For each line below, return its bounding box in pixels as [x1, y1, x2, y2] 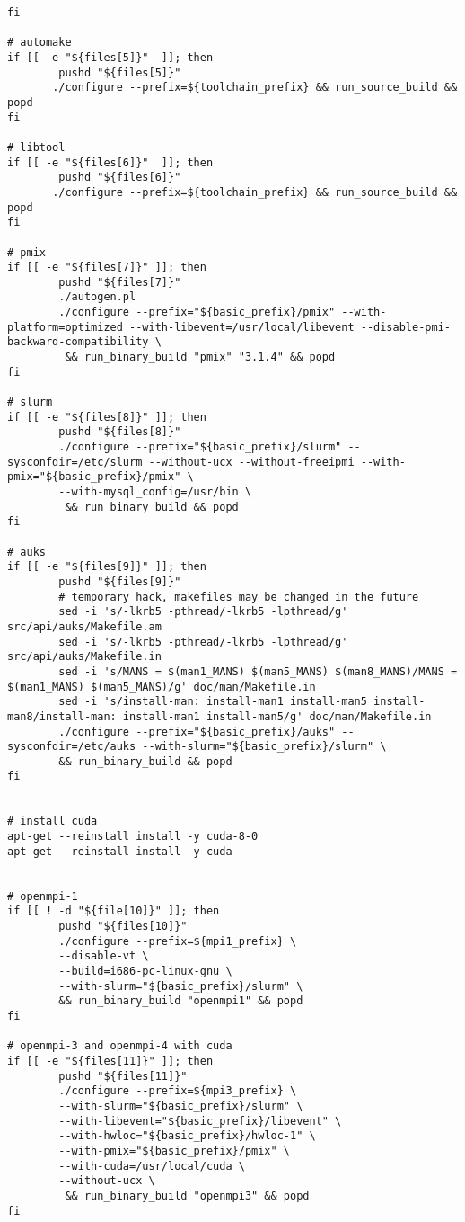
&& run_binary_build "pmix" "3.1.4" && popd [65, 351, 336, 364]
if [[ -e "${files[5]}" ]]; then [7, 50, 214, 64]
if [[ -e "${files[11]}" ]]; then [7, 1054, 214, 1067]
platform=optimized [7, 320, 123, 334]
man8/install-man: [7, 709, 117, 723]
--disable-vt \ [58, 950, 149, 963]
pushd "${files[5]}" [58, 66, 181, 79]
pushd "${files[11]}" [58, 1069, 188, 1083]
